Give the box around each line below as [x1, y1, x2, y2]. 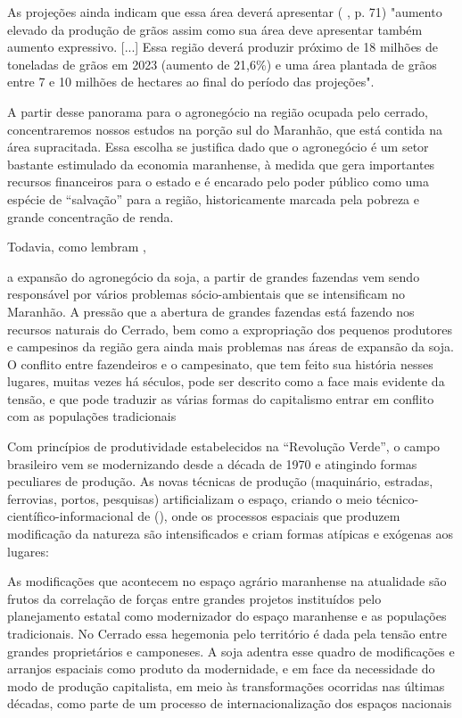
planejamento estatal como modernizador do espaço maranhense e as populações [7, 607, 447, 625]
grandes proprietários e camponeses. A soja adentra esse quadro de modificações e [7, 641, 455, 660]
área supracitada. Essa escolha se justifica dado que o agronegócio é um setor [7, 137, 429, 156]
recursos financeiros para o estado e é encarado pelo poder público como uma [7, 172, 430, 191]
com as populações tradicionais [7, 407, 177, 425]
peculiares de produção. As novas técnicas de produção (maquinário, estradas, [7, 472, 433, 491]
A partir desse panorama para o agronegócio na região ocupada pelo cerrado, [7, 102, 428, 120]
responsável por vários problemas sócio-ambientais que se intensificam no [7, 285, 406, 303]
